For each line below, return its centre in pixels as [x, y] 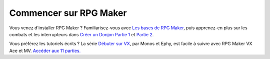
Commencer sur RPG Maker [68, 13]
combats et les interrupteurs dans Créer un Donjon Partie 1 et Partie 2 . [81, 34]
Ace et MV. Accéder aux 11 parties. [45, 51]
